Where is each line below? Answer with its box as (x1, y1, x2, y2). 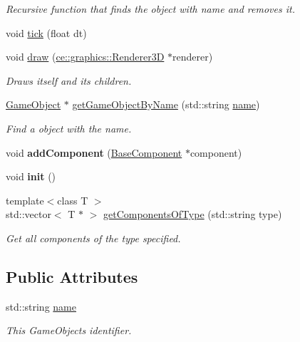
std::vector (6, 207, 51, 222)
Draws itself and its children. (6, 73, 132, 88)
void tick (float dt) (6, 25, 87, 40)
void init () (6, 169, 56, 184)
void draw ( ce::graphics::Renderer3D (6, 49, 165, 64)
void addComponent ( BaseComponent (6, 145, 182, 160)
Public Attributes (6, 265, 138, 287)
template (6, 192, 44, 207)
